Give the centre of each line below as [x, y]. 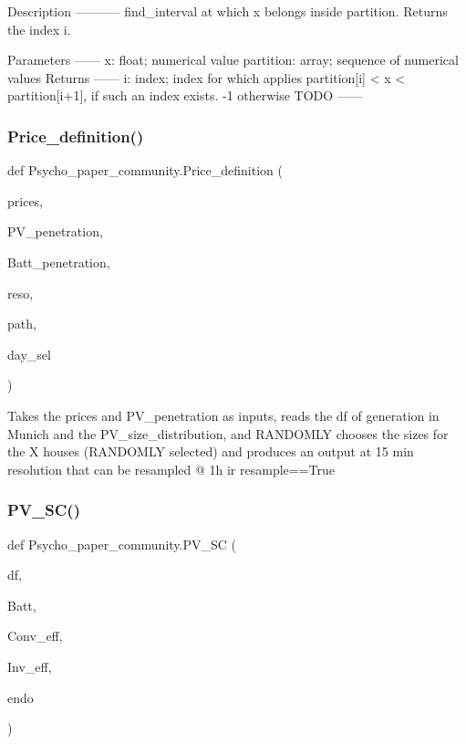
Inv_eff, [30, 666]
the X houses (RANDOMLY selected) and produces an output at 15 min [211, 451]
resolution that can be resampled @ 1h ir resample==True [171, 469]
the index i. [39, 29]
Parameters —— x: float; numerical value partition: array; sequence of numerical [233, 60]
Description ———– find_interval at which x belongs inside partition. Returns [228, 11]
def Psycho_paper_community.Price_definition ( [145, 170]
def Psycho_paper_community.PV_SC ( [122, 544]
